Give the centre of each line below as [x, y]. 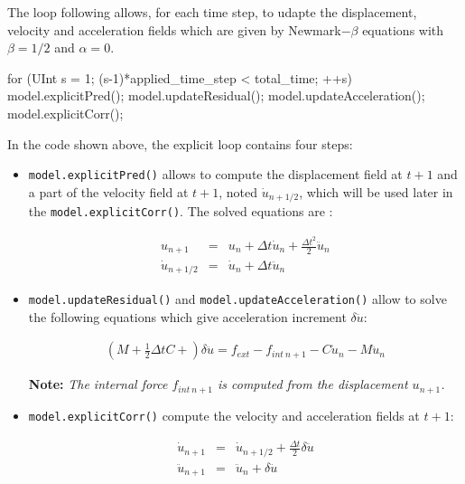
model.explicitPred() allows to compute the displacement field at [215, 174]
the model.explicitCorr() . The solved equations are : [181, 211]
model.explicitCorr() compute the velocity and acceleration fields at [224, 415]
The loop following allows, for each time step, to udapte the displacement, [212, 12]
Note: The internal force [98, 384]
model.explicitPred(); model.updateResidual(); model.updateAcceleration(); [216, 95]
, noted [238, 191]
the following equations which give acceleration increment [187, 316]
